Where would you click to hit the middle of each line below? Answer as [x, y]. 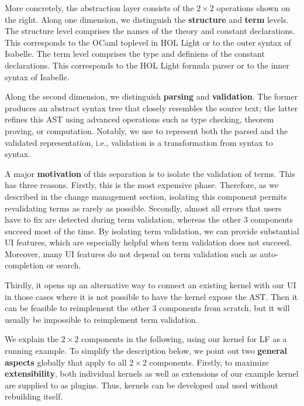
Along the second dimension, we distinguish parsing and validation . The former [151, 96]
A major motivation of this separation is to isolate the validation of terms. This [150, 173]
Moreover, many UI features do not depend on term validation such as [131, 253]
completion [24, 265]
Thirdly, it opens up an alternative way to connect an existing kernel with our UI [151, 285]
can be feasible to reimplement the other [77, 308]
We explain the [32, 339]
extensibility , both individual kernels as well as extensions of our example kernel [152, 373]
